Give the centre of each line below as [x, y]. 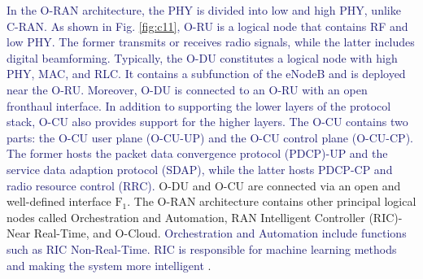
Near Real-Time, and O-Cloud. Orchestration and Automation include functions [207, 233]
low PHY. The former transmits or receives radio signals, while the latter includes [211, 42]
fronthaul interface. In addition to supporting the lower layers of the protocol [199, 105]
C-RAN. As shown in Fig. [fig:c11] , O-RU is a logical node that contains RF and [207, 26]
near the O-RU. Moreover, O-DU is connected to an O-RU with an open [187, 89]
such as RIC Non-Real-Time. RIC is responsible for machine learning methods [202, 248]
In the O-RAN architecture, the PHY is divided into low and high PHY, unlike [204, 10]
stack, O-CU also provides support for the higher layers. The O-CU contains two [207, 122]
